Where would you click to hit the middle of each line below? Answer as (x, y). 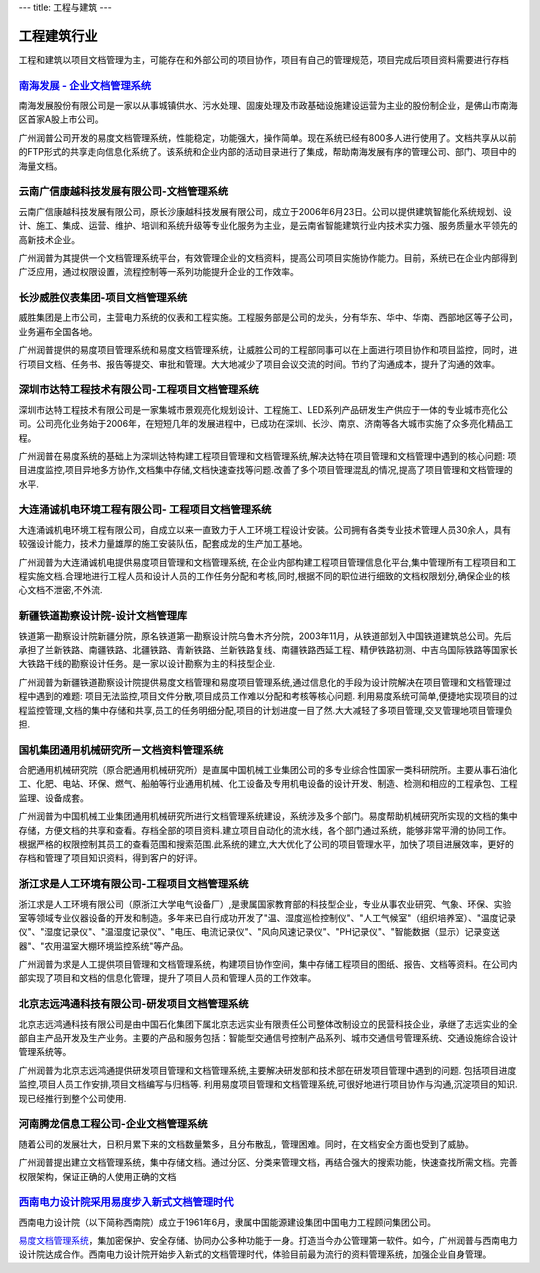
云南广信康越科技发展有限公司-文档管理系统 (123, 192)
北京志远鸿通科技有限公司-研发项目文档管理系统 (133, 1004)
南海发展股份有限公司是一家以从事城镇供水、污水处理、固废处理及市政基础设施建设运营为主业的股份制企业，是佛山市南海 (268, 106)
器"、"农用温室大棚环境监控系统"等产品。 (103, 946)
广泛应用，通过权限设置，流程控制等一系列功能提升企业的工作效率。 (158, 272)
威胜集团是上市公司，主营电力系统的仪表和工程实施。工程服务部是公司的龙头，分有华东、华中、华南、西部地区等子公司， (268, 317)
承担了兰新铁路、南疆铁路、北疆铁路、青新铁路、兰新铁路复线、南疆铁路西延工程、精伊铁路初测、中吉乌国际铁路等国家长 (268, 649)
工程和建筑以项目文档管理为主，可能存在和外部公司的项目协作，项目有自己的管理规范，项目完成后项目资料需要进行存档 (263, 59)
